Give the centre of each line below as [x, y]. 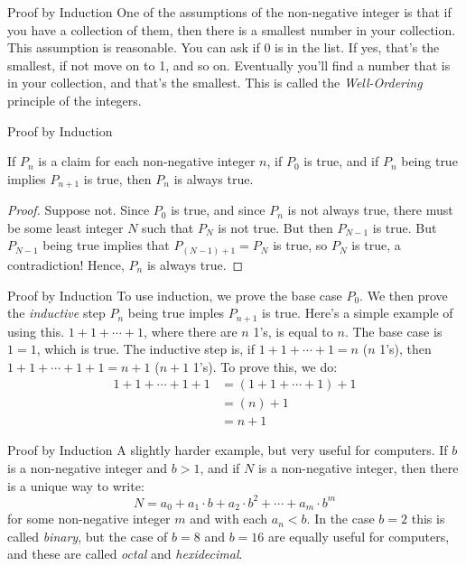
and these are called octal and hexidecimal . [125, 554]
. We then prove [404, 295]
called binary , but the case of [88, 536]
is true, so [300, 245]
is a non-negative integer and [88, 468]
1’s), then [405, 349]
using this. [36, 331]
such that [168, 227]
